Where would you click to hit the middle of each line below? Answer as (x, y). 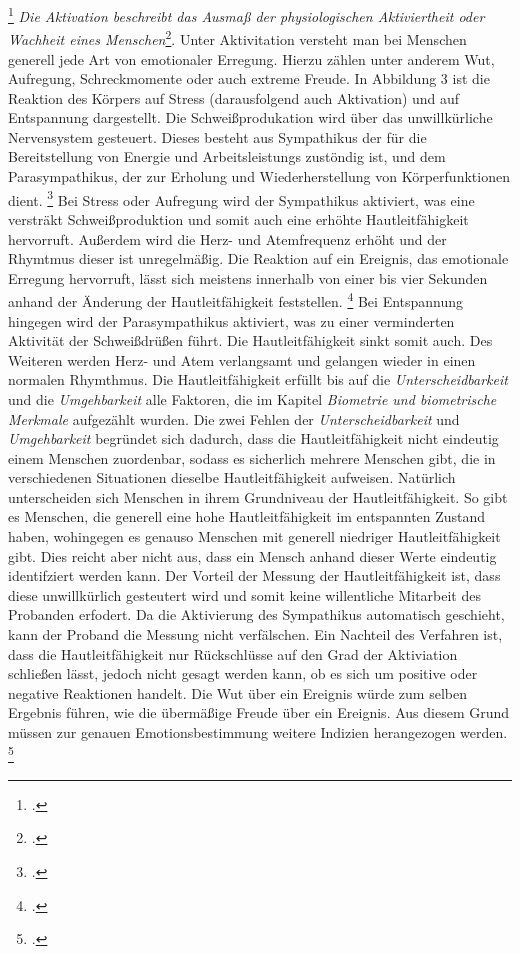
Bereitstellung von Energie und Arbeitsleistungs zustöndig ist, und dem (227, 156)
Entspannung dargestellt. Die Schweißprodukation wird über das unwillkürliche (250, 117)
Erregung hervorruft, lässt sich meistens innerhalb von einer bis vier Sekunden (248, 277)
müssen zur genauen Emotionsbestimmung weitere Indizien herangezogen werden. (258, 732)
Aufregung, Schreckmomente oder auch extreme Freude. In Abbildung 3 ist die (249, 78)
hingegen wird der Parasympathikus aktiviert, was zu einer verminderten (231, 320)
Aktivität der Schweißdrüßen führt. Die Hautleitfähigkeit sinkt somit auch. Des (250, 340)
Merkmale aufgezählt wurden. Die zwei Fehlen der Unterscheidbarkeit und (234, 418)
